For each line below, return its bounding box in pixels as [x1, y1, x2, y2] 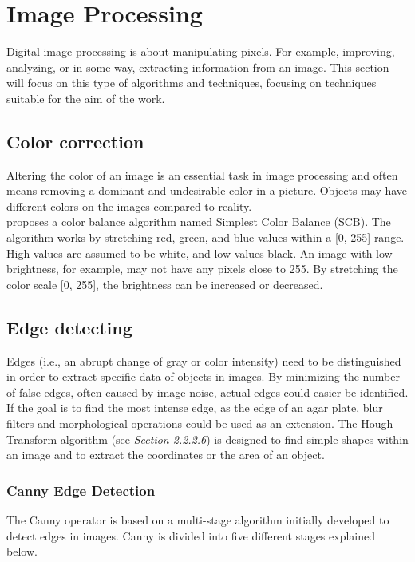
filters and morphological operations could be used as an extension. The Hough [6, 415, 393, 432]
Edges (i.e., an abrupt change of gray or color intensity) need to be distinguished [6, 352, 401, 369]
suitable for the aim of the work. [6, 89, 165, 106]
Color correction [6, 129, 144, 153]
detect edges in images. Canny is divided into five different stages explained [6, 527, 375, 544]
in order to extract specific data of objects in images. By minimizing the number [6, 368, 400, 385]
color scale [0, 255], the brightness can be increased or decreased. [6, 275, 323, 292]
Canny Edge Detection [6, 480, 156, 500]
